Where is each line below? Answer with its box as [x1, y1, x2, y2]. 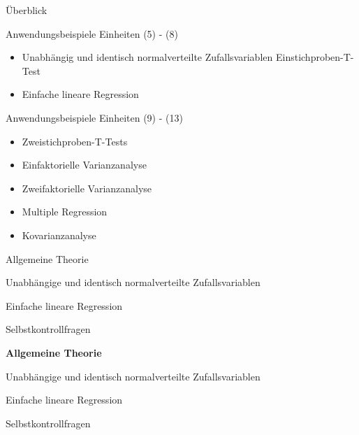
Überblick [6, 3, 47, 17]
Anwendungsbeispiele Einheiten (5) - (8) [6, 26, 178, 41]
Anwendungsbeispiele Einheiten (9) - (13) [6, 110, 183, 124]
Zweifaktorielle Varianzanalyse [22, 180, 152, 195]
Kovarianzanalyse [22, 227, 96, 242]
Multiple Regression [22, 204, 108, 219]
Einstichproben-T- [275, 50, 354, 64]
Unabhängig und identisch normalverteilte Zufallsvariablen [22, 50, 273, 64]
